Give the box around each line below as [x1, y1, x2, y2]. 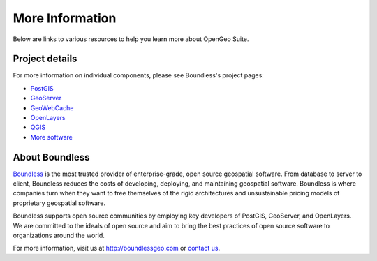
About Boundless [13, 151, 90, 163]
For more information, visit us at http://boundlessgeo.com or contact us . [13, 244, 221, 253]
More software [30, 133, 73, 141]
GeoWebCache [30, 103, 74, 112]
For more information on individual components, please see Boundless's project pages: [13, 71, 265, 80]
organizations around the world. [13, 231, 105, 240]
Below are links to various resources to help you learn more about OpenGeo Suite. [13, 35, 249, 43]
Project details [13, 53, 77, 65]
